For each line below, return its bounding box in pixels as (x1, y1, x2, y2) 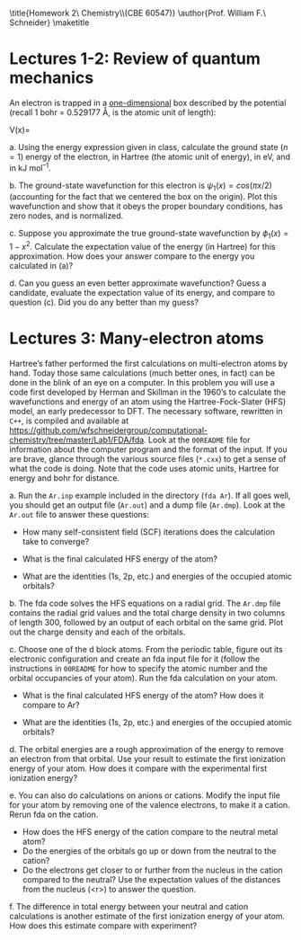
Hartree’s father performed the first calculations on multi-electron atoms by (9, 358, 288, 368)
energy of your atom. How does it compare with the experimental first (9, 763, 268, 774)
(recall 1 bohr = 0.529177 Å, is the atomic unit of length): (9, 107, 217, 118)
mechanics (9, 67, 94, 88)
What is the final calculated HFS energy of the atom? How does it (22, 689, 264, 700)
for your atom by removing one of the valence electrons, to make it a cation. (9, 799, 290, 810)
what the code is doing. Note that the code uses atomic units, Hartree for (9, 463, 280, 474)
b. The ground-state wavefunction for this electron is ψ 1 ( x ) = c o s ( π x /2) (9, 180, 272, 192)
